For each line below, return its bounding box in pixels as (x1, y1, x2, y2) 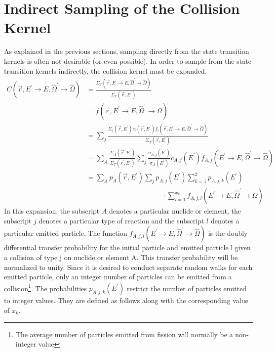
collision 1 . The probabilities (4, 281, 87, 293)
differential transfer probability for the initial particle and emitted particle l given (4, 242, 251, 253)
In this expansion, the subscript (4, 206, 100, 216)
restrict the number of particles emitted (126, 283, 247, 293)
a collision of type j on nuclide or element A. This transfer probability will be (4, 252, 238, 262)
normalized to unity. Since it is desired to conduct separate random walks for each (4, 262, 253, 272)
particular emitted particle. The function (4, 228, 127, 238)
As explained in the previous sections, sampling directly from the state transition (4, 46, 249, 56)
